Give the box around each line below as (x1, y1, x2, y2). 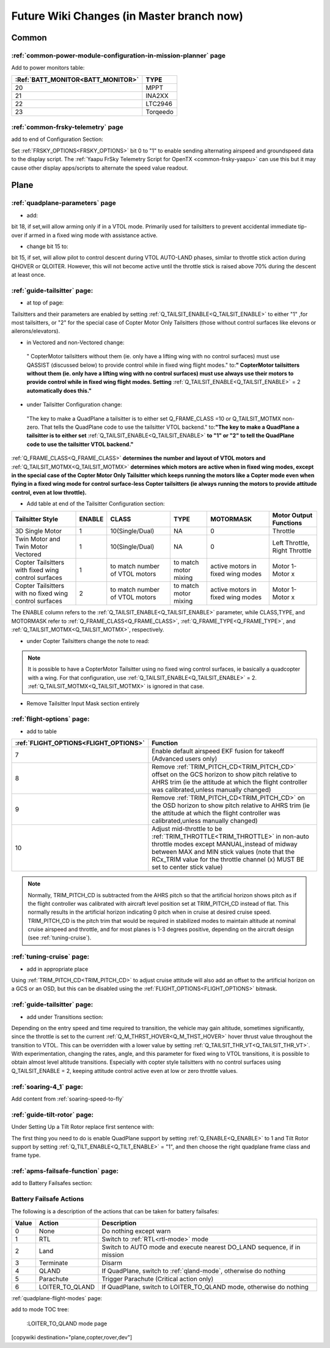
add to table (26, 728, 57, 735)
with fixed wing (15, 566, 59, 574)
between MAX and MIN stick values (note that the (152, 848, 295, 856)
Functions (272, 519, 302, 527)
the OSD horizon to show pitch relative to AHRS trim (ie (152, 801, 310, 810)
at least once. (11, 271, 46, 279)
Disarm (101, 1259, 122, 1267)
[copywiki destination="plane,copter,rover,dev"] (11, 1334, 133, 1341)
